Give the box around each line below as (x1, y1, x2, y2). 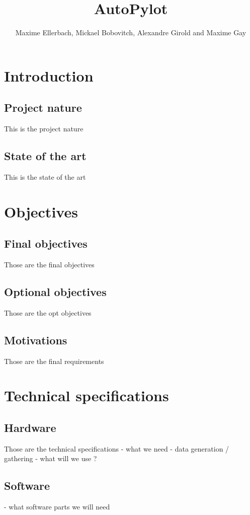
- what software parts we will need (4, 501, 110, 512)
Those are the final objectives (4, 259, 95, 270)
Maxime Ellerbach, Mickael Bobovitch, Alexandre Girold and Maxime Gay (15, 27, 246, 38)
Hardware (4, 420, 56, 435)
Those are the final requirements (4, 355, 104, 366)
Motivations (4, 332, 67, 347)
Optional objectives (4, 284, 107, 300)
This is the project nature (4, 123, 84, 134)
